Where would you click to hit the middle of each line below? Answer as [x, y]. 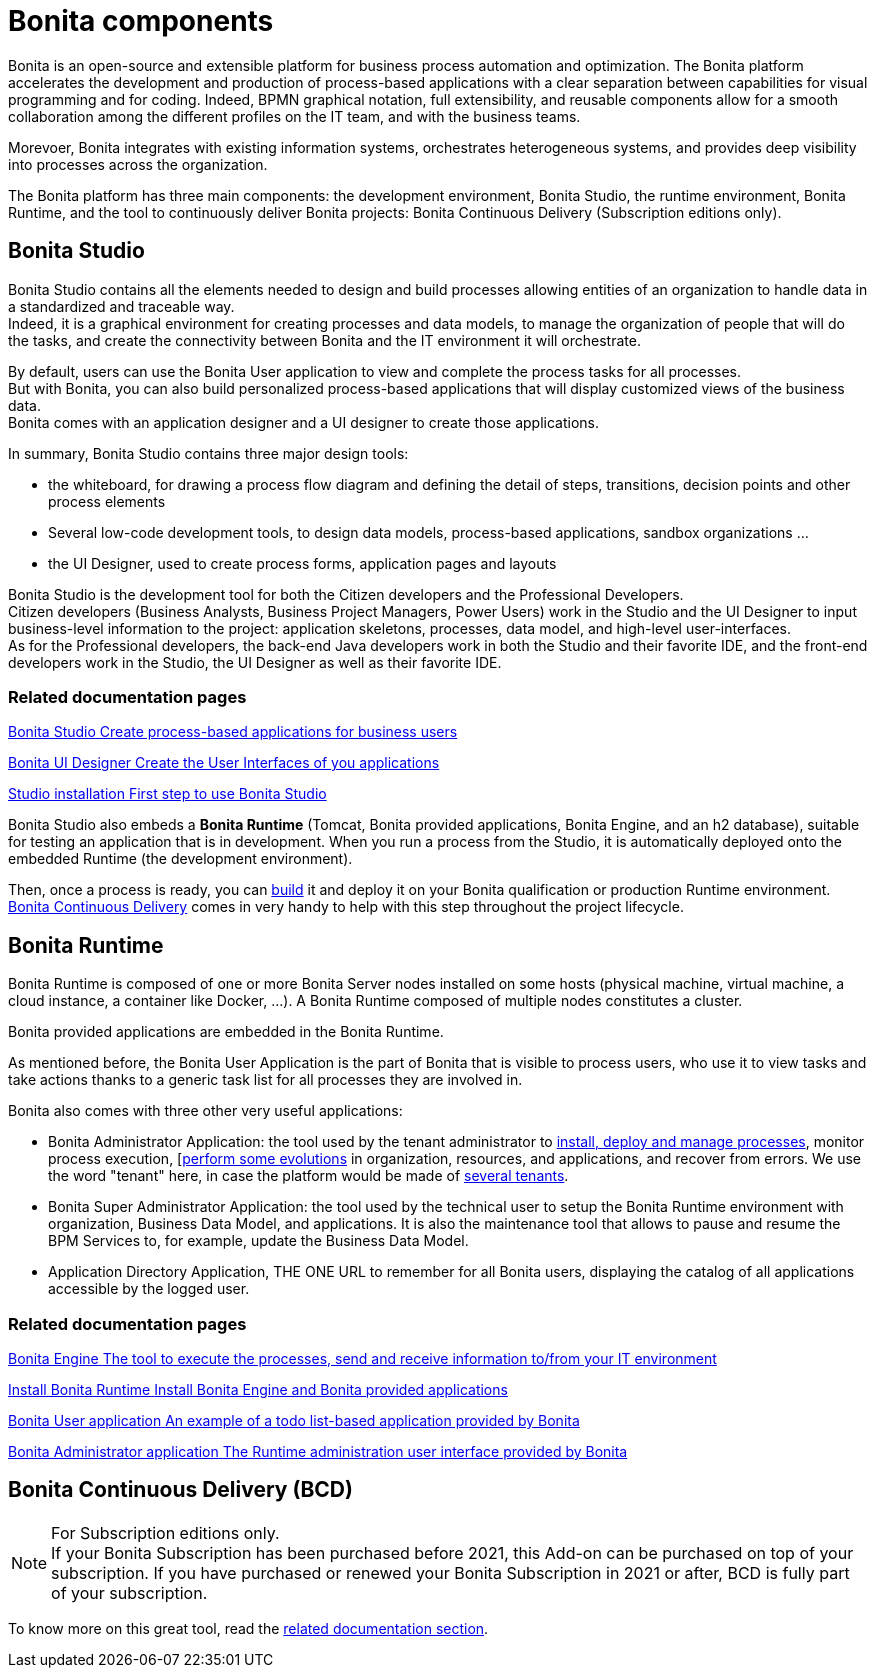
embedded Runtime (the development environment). [180, 859]
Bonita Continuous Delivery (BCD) [180, 1490]
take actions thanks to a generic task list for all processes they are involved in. [265, 1080]
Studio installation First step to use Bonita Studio [167, 794]
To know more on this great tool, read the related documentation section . [248, 1628]
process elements [107, 501]
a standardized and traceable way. [121, 306]
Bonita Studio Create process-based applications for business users [233, 732]
